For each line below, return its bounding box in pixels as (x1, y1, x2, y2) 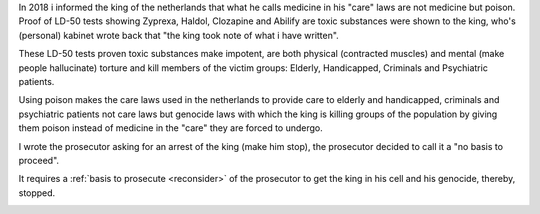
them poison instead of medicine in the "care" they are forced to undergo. (18, 122, 324, 134)
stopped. (18, 186, 56, 199)
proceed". (18, 154, 60, 166)
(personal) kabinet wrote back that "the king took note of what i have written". (18, 29, 339, 41)
